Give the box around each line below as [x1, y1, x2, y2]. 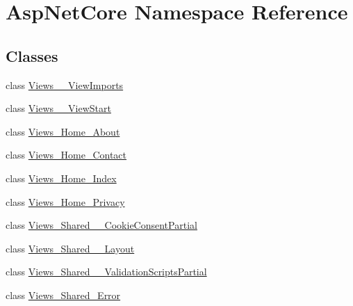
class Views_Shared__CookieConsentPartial [6, 218, 197, 232]
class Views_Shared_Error [6, 287, 121, 302]
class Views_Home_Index [6, 170, 117, 185]
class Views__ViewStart [6, 101, 111, 115]
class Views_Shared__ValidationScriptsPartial [6, 264, 207, 279]
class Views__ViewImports [6, 77, 124, 92]
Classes [6, 45, 58, 66]
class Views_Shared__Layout [6, 241, 135, 255]
